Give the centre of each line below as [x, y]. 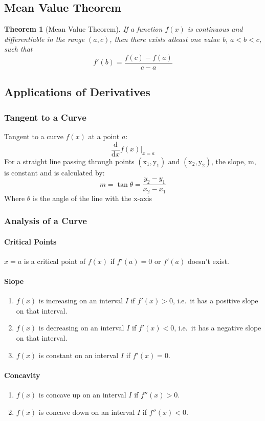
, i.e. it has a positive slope [215, 301]
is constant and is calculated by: [54, 172]
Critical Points [30, 241]
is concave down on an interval [87, 412]
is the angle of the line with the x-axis [93, 198]
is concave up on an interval [82, 394]
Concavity [22, 375]
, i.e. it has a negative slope [218, 328]
